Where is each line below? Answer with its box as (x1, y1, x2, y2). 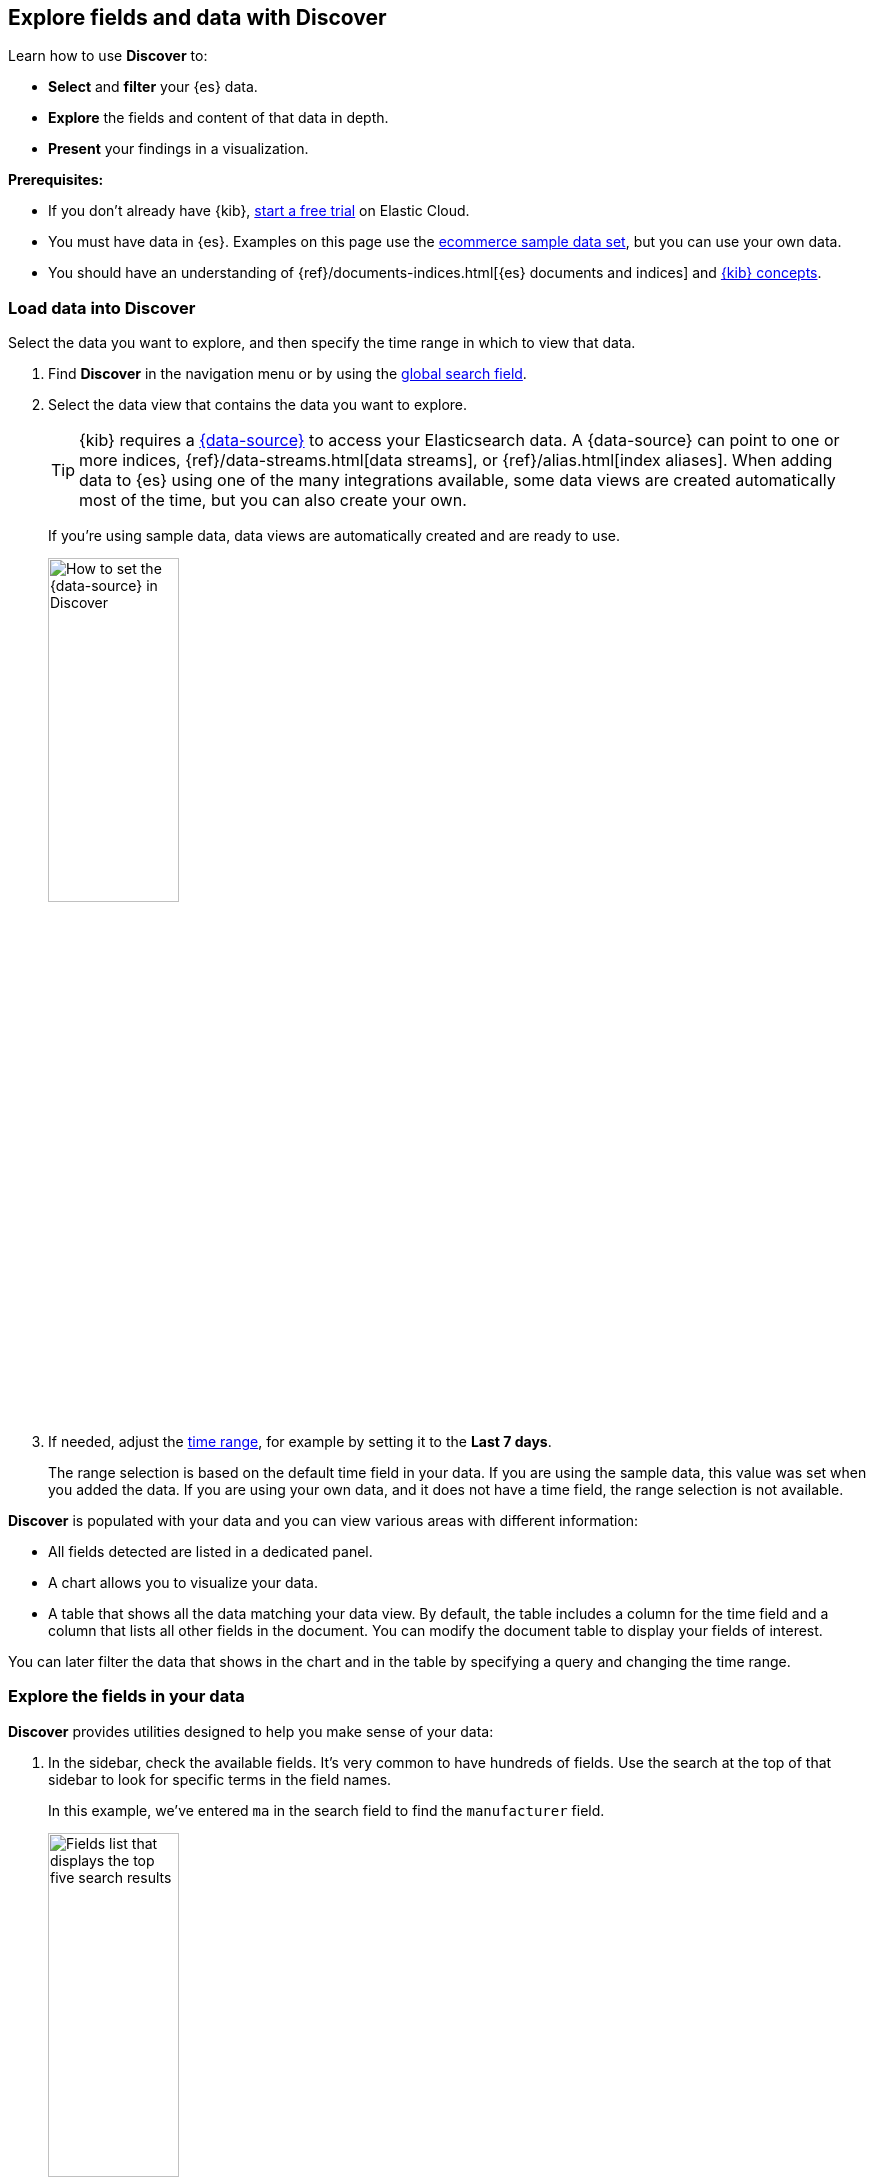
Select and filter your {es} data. (48, 78, 258, 96)
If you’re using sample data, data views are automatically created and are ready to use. (48, 527, 620, 545)
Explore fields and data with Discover (8, 5, 387, 30)
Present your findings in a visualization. (48, 140, 309, 158)
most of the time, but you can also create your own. (79, 490, 467, 511)
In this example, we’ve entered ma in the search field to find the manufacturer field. (48, 1801, 605, 1819)
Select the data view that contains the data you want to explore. (48, 396, 468, 414)
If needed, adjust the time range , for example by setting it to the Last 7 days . (48, 1432, 552, 1450)
